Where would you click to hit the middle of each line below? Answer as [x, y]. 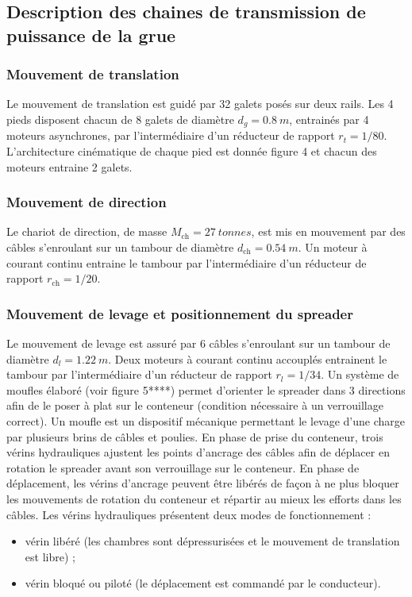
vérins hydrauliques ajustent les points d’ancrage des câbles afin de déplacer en [198, 452]
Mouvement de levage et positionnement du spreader [180, 313]
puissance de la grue [91, 35]
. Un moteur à [333, 247]
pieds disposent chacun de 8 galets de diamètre [120, 119]
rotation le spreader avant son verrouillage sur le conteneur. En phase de [183, 467]
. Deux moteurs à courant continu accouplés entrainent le [248, 358]
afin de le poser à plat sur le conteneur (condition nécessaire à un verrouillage [195, 405]
